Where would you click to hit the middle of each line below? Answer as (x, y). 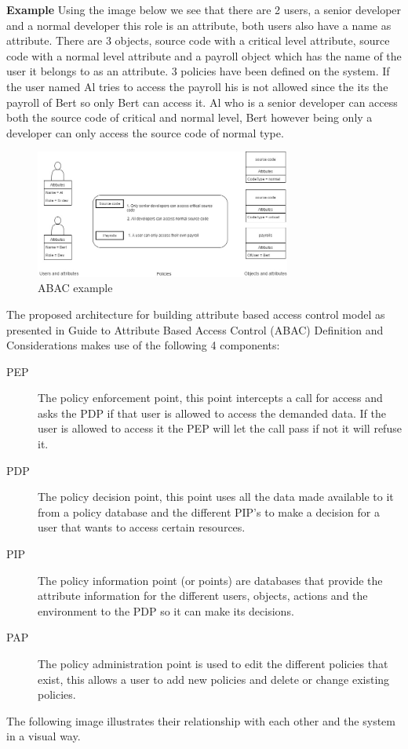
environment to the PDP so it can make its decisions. (166, 610)
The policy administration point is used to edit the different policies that (213, 663)
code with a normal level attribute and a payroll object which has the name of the (204, 55)
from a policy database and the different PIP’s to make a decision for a (209, 512)
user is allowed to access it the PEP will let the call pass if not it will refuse (220, 428)
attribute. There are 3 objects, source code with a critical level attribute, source (198, 40)
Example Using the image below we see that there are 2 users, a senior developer (204, 9)
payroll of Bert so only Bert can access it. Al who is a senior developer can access (202, 102)
